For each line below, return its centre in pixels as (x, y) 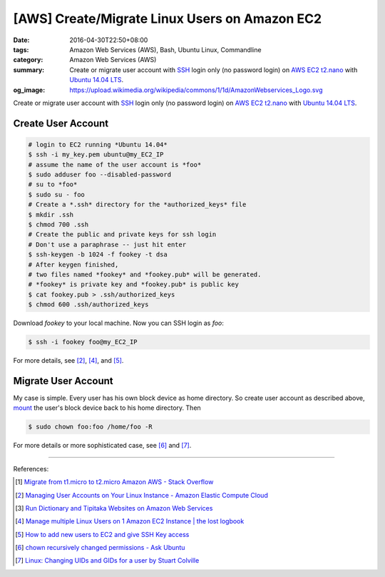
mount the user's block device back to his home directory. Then (107, 408)
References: (31, 468)
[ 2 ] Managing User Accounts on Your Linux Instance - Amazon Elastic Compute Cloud (142, 495)
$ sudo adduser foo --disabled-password (99, 175)
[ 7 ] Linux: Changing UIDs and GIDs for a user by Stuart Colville (107, 561)
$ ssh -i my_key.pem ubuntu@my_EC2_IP (96, 155)
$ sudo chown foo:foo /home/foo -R (90, 427)
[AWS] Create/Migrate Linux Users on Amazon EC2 (168, 19)
